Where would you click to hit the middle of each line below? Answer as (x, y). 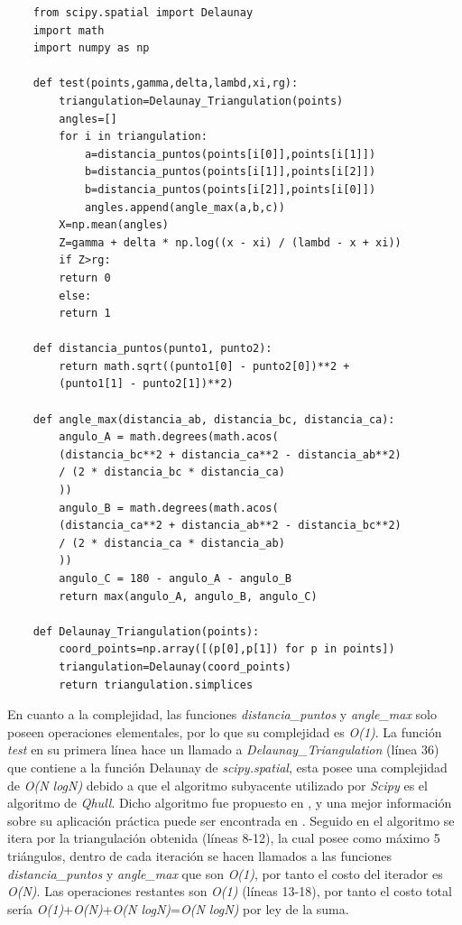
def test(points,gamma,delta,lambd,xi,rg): (166, 83)
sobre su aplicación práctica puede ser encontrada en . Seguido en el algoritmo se (231, 820)
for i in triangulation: (133, 137)
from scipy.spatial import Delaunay (143, 13)
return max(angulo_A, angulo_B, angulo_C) (188, 596)
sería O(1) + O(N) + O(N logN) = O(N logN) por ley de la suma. (178, 908)
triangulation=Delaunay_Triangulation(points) (201, 101)
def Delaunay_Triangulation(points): (146, 631)
